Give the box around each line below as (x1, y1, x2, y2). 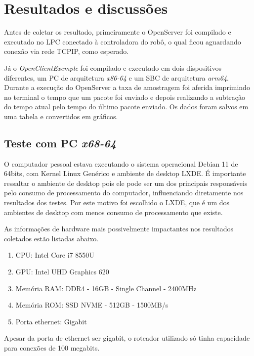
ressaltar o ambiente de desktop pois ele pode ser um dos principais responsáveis (4, 178, 248, 188)
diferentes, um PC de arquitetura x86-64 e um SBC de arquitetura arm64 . (4, 72, 229, 83)
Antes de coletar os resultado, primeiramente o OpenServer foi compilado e (4, 27, 231, 37)
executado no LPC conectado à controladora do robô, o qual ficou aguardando (4, 36, 241, 46)
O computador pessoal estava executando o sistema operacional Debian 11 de (4, 158, 238, 169)
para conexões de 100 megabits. (4, 342, 100, 353)
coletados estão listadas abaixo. (4, 233, 99, 243)
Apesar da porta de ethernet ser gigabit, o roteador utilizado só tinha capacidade (4, 333, 250, 343)
